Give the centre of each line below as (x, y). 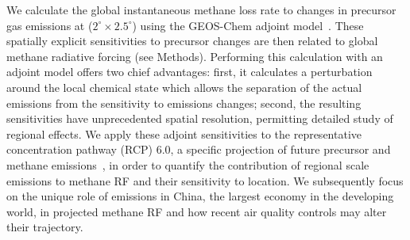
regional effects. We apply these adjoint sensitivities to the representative (184, 133)
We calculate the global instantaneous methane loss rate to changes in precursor (201, 10)
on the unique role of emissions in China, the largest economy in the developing (200, 196)
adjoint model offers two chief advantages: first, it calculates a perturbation (190, 72)
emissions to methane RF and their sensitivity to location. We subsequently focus (205, 180)
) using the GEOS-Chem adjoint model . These (248, 25)
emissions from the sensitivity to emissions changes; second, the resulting (184, 103)
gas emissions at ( (50, 25)
